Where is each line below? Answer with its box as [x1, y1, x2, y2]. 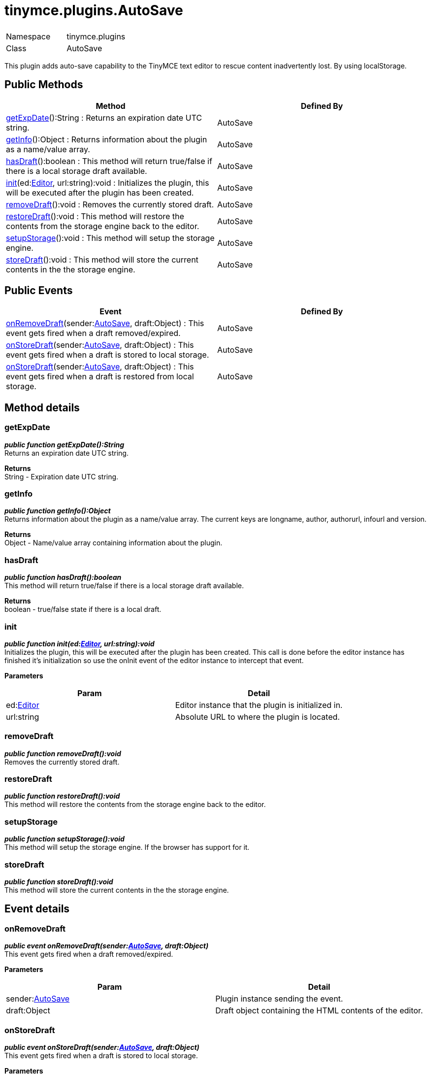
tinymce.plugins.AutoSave [4, 2, 183, 19]
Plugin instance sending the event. [215, 994, 343, 1004]
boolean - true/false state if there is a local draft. [4, 605, 162, 614]
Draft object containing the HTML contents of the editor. [215, 1006, 423, 1016]
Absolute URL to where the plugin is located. [175, 711, 340, 722]
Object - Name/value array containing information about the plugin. [4, 538, 223, 547]
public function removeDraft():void [4, 749, 121, 758]
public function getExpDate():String [4, 440, 125, 449]
